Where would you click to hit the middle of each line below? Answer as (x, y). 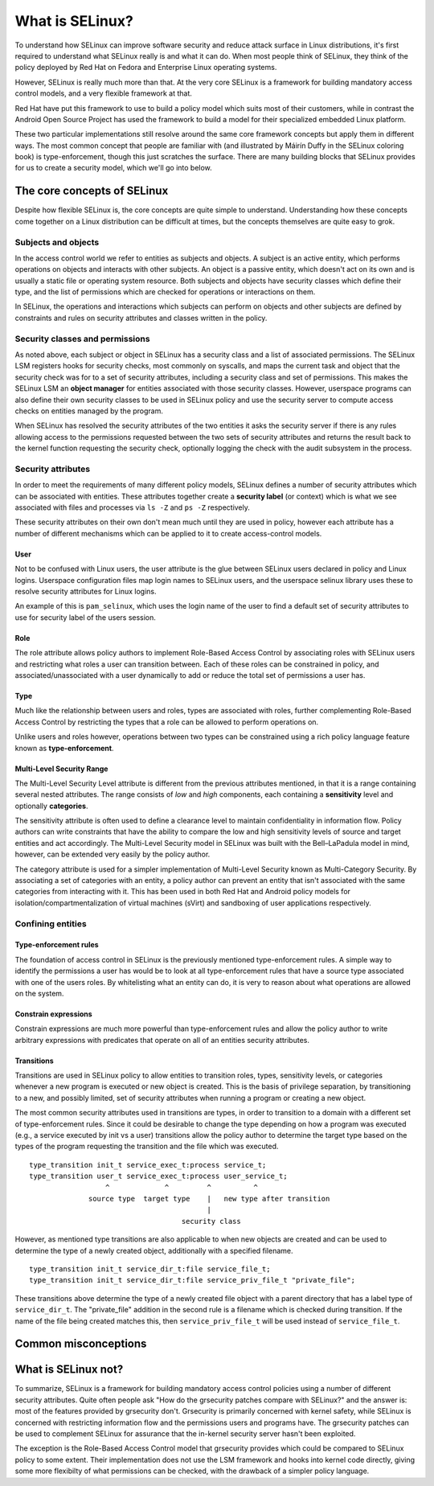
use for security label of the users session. (86, 617)
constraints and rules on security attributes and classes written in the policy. (141, 318)
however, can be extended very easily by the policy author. (113, 854)
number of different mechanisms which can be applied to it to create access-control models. (168, 533)
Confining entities (51, 923)
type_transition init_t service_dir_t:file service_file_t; (150, 1269)
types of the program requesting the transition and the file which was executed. (147, 1147)
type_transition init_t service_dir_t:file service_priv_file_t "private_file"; (192, 1280)
